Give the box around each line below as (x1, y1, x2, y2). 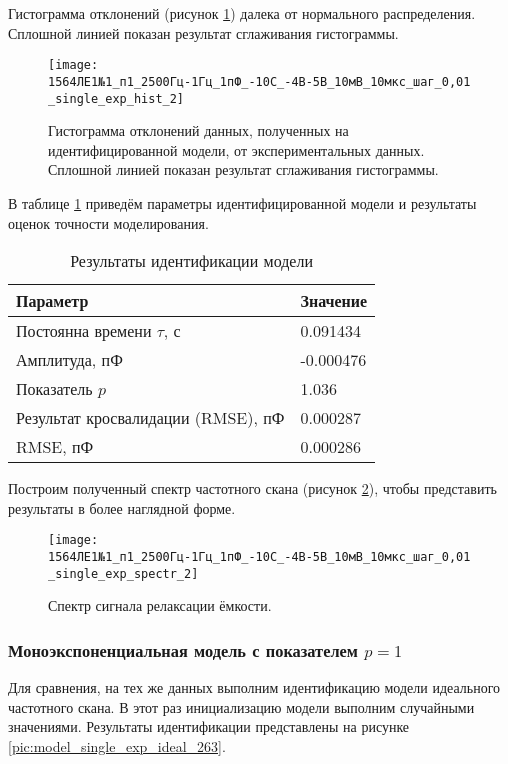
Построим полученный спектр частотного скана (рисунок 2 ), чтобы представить (8, 478, 497, 499)
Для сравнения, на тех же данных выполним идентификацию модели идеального (8, 677, 501, 698)
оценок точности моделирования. (8, 212, 209, 233)
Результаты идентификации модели (70, 249, 313, 273)
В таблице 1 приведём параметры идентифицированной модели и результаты (8, 192, 477, 213)
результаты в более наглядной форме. (8, 497, 236, 518)
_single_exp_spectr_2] (48, 566, 199, 581)
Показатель (16, 377, 93, 401)
